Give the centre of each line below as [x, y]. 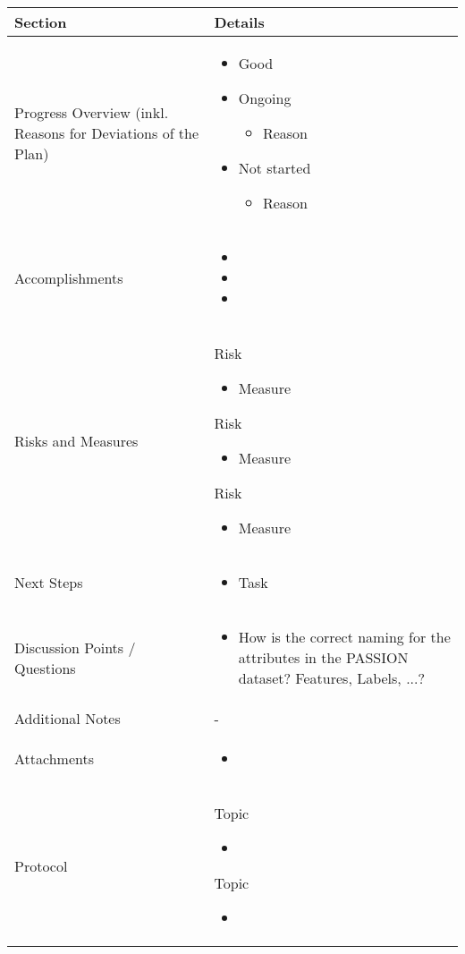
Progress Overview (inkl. [92, 112]
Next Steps [49, 582]
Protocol [41, 865]
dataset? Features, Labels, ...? [332, 678]
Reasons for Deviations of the [107, 133]
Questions [45, 668]
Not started [275, 168]
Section [41, 22]
